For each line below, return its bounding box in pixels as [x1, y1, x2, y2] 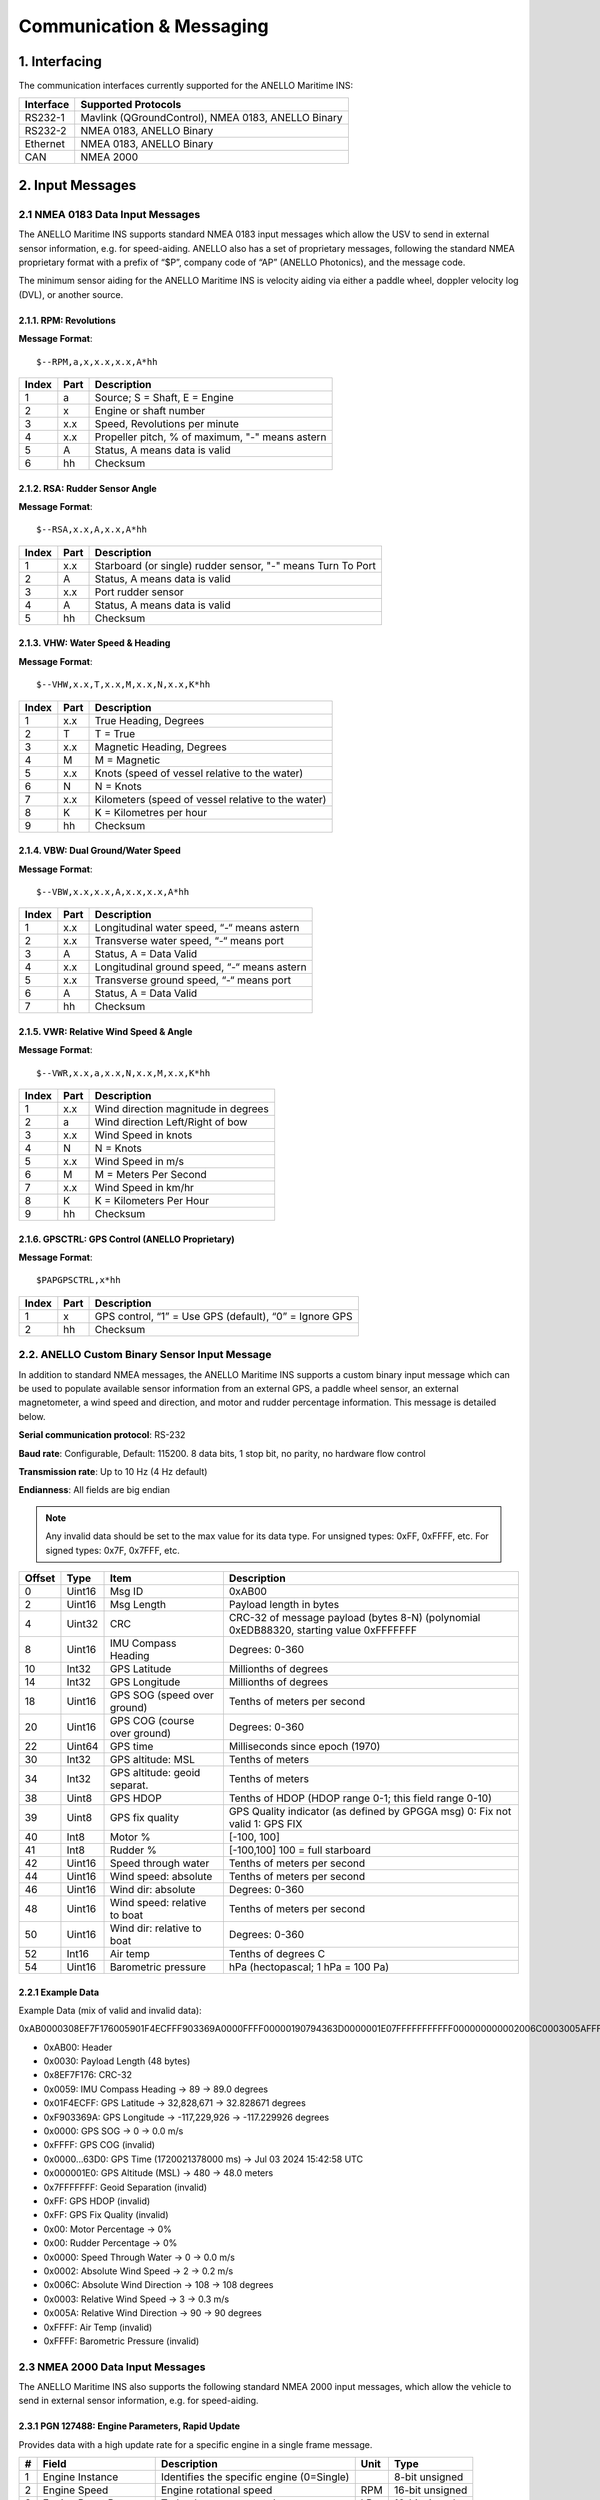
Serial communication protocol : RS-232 [18, 1429, 186, 1441]
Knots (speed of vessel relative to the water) [94, 766, 304, 780]
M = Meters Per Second [94, 1168, 207, 1182]
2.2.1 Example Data [18, 1986, 100, 1998]
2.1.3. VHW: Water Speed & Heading [18, 637, 171, 649]
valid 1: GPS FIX [228, 1816, 303, 1830]
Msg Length [109, 1597, 167, 1611]
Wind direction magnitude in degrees [94, 1102, 269, 1116]
